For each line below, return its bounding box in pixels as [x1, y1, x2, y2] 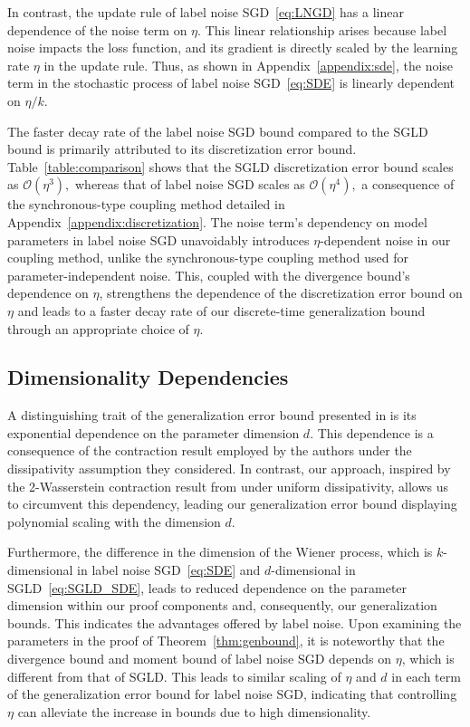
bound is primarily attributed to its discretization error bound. [7, 139, 357, 158]
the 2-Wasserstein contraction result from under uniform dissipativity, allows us [7, 476, 449, 495]
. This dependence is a [310, 423, 434, 442]
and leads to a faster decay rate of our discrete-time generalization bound [17, 301, 426, 320]
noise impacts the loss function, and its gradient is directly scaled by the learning [7, 38, 458, 57]
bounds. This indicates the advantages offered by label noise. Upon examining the [7, 613, 462, 632]
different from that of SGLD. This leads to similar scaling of [7, 666, 341, 685]
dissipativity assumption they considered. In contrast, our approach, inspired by [7, 459, 451, 478]
